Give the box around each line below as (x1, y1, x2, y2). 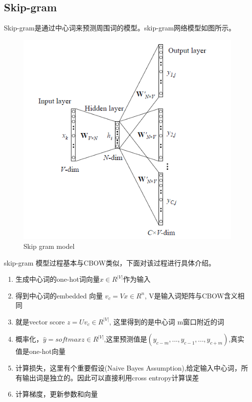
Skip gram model (23, 241, 75, 251)
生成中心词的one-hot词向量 (15, 274, 100, 284)
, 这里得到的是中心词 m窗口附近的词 (109, 316, 225, 326)
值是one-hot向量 (15, 346, 66, 356)
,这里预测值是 (104, 334, 147, 344)
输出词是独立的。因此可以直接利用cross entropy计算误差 (22, 372, 199, 382)
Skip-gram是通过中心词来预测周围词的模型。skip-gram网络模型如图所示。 (4, 23, 236, 33)
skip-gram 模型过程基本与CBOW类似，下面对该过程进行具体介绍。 (4, 257, 215, 268)
